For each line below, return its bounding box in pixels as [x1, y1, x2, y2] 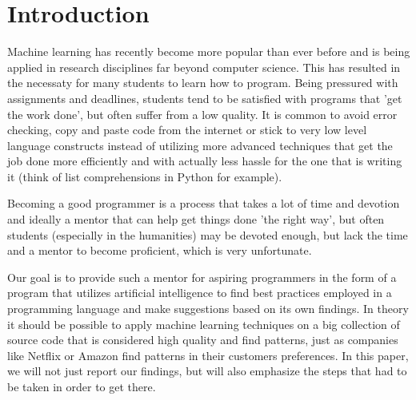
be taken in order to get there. [7, 378, 156, 394]
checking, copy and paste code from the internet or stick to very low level [7, 121, 367, 138]
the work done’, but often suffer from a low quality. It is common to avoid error [7, 105, 398, 122]
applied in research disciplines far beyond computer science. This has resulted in [7, 58, 401, 75]
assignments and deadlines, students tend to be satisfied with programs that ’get [7, 89, 402, 106]
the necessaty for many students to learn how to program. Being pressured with [7, 74, 398, 91]
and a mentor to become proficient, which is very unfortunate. [7, 242, 312, 259]
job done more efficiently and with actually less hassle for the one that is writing [7, 152, 402, 169]
